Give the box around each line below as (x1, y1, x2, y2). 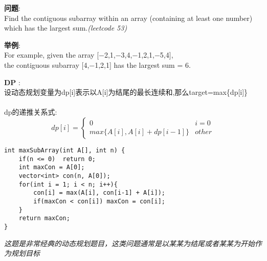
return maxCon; (18, 215, 70, 222)
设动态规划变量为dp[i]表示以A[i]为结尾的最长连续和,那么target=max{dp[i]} (4, 87, 248, 97)
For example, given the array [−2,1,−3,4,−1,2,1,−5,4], (4, 49, 173, 60)
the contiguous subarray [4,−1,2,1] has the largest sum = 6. (4, 59, 191, 70)
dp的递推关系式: (4, 107, 57, 117)
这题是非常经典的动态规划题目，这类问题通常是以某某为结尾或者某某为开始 (4, 238, 255, 248)
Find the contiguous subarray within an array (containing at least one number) (4, 12, 253, 23)
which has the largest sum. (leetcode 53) (4, 22, 127, 33)
